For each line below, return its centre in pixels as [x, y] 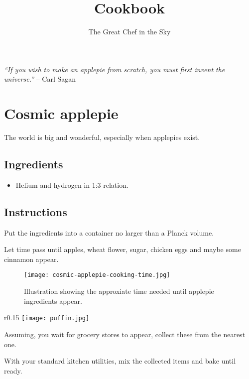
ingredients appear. [53, 301]
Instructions [36, 211]
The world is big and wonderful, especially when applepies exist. [102, 137]
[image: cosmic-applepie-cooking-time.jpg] [97, 275]
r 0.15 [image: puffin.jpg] [47, 317]
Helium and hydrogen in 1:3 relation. [72, 185]
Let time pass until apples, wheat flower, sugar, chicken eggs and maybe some [123, 249]
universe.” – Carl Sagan [40, 79]
